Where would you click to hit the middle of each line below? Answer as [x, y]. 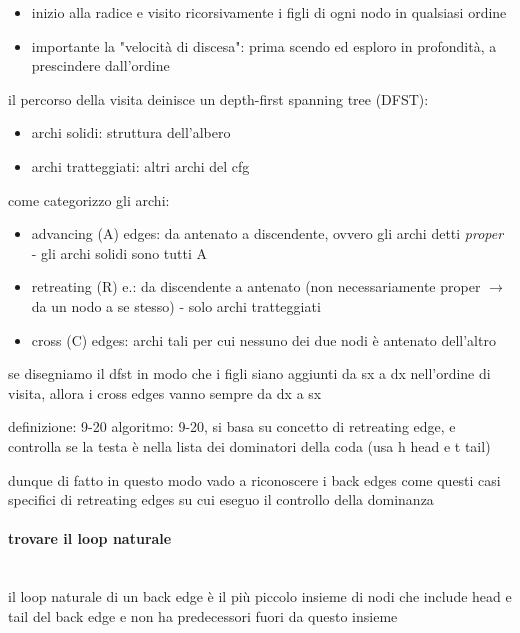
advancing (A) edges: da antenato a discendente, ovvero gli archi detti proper [267, 233]
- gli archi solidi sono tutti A [119, 252]
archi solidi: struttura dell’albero [131, 132]
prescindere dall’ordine [100, 65]
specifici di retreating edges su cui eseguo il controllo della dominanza [221, 499]
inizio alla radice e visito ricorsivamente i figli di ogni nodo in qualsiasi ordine [269, 12]
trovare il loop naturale [90, 538]
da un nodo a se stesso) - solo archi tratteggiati [176, 305]
